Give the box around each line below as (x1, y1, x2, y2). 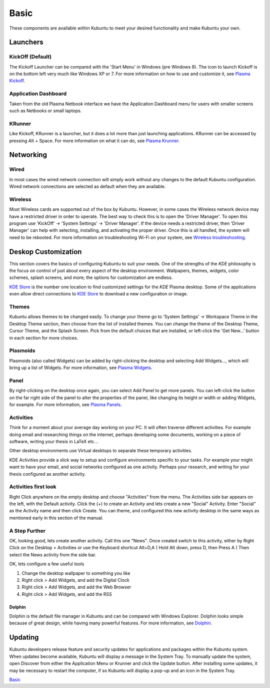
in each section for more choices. (9, 334, 78, 340)
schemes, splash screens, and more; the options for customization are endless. (9, 274, 173, 280)
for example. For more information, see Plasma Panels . (9, 402, 122, 408)
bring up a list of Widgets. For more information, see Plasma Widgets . (9, 365, 152, 371)
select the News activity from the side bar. (9, 551, 96, 558)
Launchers (9, 38, 43, 47)
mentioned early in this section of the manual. (9, 515, 103, 521)
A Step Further (9, 527, 46, 534)
